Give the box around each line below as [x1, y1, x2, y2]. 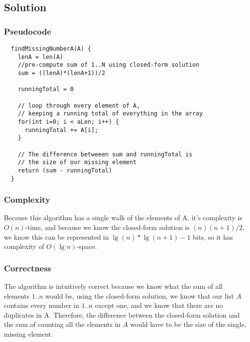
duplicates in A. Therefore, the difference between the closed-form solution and [4, 309, 240, 320]
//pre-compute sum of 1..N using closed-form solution [18, 61, 199, 69]
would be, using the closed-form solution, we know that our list [45, 290, 234, 301]
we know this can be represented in [4, 231, 109, 242]
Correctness [4, 262, 51, 274]
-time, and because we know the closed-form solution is [25, 222, 190, 232]
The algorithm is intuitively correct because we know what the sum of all [4, 281, 223, 291]
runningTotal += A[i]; [24, 126, 98, 133]
